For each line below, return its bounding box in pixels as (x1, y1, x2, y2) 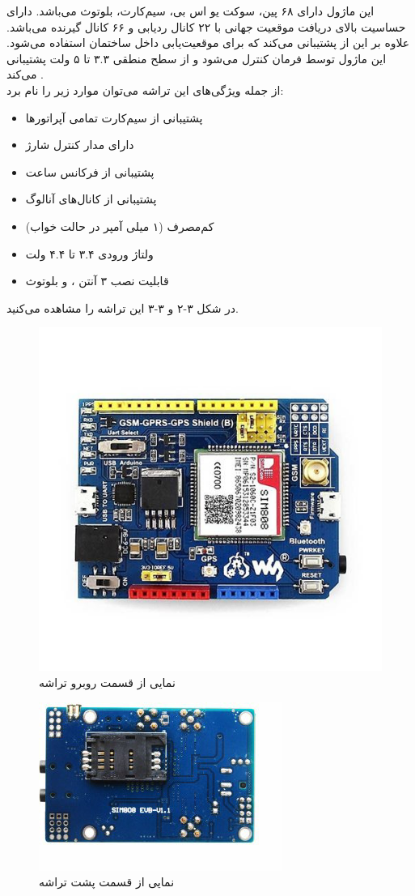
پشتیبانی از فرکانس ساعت (25, 163, 155, 180)
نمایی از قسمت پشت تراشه (39, 873, 175, 890)
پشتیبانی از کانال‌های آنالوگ (25, 190, 157, 207)
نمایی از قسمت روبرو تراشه (39, 673, 176, 690)
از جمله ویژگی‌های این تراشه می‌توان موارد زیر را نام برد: (6, 81, 284, 98)
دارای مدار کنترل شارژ (25, 136, 134, 153)
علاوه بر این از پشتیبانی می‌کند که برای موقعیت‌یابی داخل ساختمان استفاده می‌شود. (6, 34, 410, 51)
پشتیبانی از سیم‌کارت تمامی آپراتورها (25, 109, 203, 126)
